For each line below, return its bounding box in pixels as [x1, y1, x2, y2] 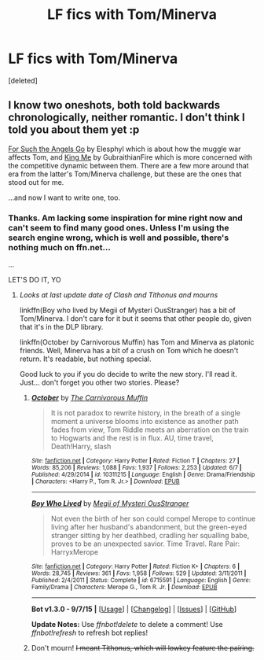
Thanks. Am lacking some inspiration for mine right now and [8, 212, 244, 223]
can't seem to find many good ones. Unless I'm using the [8, 222, 229, 233]
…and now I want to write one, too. [8, 193, 120, 202]
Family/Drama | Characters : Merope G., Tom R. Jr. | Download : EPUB [31, 584, 218, 592]
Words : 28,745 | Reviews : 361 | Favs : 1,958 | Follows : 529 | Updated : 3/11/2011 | [31, 570, 247, 577]
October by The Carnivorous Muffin [31, 393, 148, 403]
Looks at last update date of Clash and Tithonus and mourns [19, 290, 218, 300]
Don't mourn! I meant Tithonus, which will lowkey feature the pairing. [31, 643, 255, 653]
